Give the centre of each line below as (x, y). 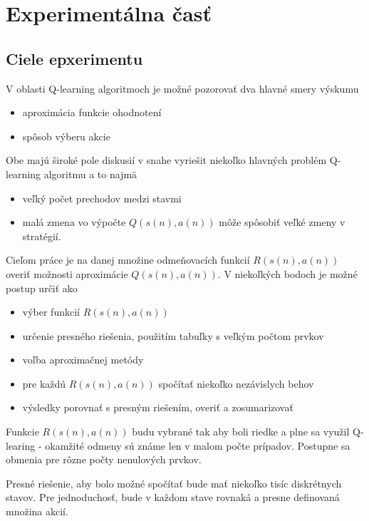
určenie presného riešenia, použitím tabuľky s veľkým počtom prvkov (173, 335)
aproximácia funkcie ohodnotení (92, 112)
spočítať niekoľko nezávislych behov (236, 383)
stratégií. (42, 236)
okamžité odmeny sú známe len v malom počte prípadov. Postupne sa (198, 445)
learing (21, 445)
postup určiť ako (42, 288)
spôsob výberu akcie (66, 136)
